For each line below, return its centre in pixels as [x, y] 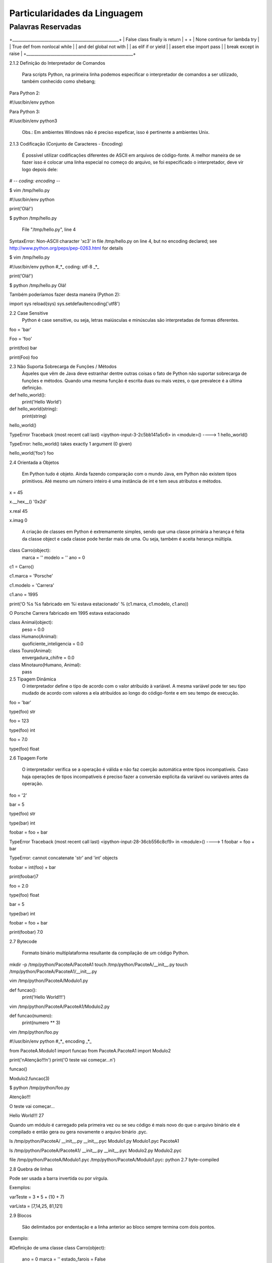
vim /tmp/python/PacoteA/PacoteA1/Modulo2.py [59, 1006]
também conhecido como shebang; [59, 81]
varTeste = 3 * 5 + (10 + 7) [37, 1197]
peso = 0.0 [33, 629]
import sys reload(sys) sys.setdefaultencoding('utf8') [65, 304]
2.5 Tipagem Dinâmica [33, 679]
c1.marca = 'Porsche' [31, 576]
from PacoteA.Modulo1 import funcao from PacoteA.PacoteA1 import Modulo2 [90, 1050]
